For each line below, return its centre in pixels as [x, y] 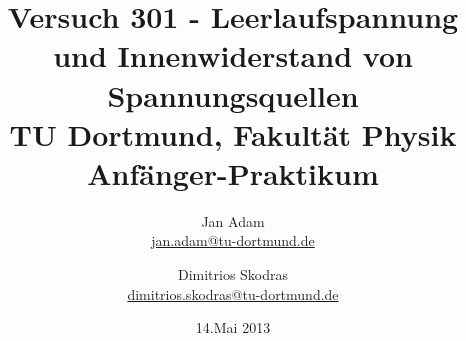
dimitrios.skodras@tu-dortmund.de [233, 293]
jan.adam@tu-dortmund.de [233, 240]
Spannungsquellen [233, 94]
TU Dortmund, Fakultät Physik [233, 133]
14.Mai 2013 [233, 327]
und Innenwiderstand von [233, 55]
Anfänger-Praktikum [233, 172]
